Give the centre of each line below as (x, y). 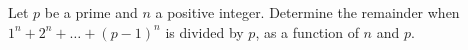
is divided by (204, 31)
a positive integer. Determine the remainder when (307, 12)
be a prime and (91, 12)
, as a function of (307, 31)
